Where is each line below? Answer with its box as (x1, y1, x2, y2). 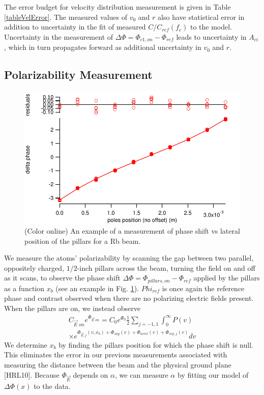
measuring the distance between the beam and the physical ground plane (4, 359, 231, 370)
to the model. (190, 21, 232, 32)
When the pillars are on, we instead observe (4, 303, 140, 314)
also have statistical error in (158, 11, 245, 22)
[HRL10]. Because (4, 369, 60, 380)
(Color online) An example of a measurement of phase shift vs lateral (24, 225, 240, 236)
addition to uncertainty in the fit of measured (4, 21, 146, 32)
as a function (4, 283, 45, 293)
